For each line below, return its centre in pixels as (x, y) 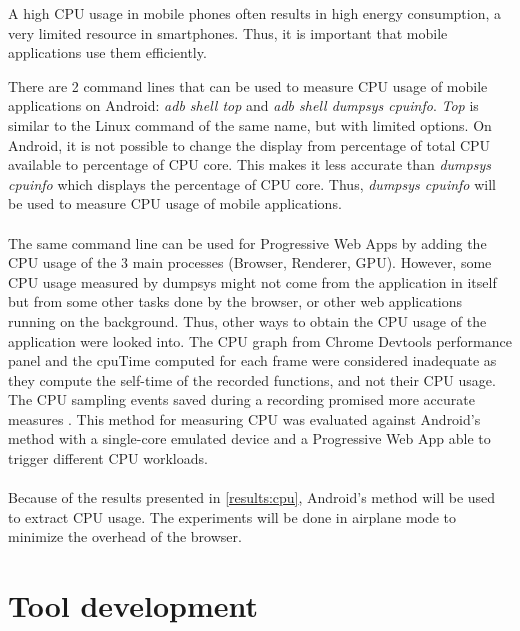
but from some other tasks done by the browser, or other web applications (235, 301)
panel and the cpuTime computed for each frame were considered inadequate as (252, 360)
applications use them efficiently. (107, 52)
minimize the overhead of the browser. (125, 536)
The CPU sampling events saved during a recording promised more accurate (241, 399)
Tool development (133, 605)
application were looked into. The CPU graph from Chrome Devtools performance (260, 340)
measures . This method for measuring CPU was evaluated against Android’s (244, 418)
